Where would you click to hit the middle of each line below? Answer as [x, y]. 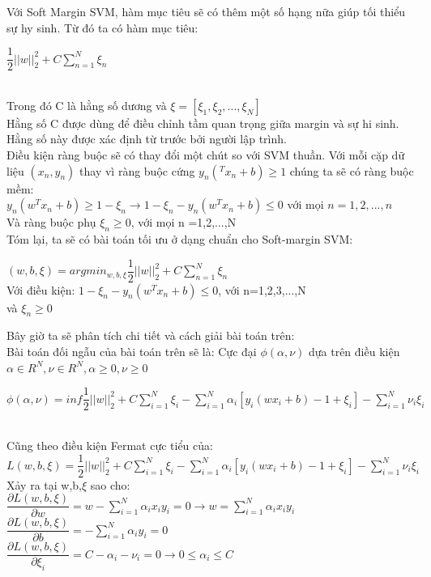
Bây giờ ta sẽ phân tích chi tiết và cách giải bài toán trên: [151, 335]
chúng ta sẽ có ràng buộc [352, 170]
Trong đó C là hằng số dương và [87, 105]
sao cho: [110, 484]
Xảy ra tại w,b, [44, 484]
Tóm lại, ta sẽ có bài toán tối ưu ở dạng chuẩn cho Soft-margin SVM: [180, 239]
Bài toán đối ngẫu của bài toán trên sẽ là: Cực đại [132, 352]
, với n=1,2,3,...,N [262, 289]
